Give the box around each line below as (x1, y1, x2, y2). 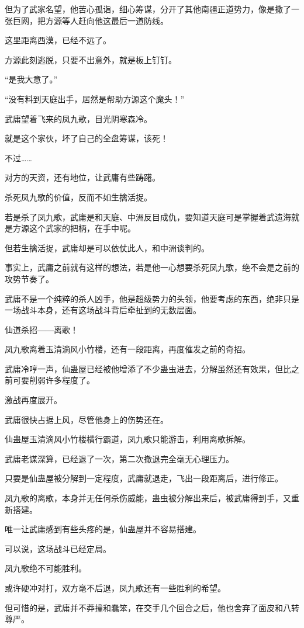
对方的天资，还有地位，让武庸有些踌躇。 (5, 171, 160, 183)
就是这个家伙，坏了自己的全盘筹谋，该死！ (5, 132, 168, 144)
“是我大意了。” (5, 73, 58, 85)
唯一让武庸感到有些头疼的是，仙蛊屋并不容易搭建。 (5, 523, 201, 535)
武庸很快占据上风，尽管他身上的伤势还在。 (5, 413, 168, 425)
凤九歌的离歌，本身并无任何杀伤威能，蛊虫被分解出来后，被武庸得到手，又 (5, 492, 291, 504)
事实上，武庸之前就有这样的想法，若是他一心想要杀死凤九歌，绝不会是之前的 (5, 261, 299, 273)
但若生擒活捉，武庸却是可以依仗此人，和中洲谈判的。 (5, 241, 209, 254)
